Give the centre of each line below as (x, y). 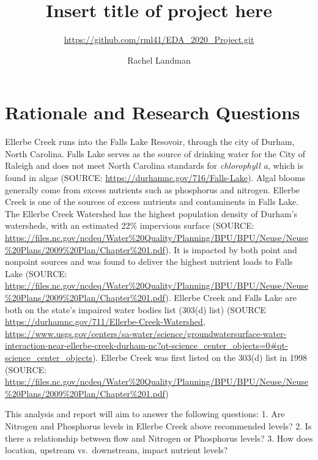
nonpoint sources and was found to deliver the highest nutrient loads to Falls (149, 262)
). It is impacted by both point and (231, 249)
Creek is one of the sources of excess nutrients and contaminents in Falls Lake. (152, 202)
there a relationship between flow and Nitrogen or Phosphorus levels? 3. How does (159, 438)
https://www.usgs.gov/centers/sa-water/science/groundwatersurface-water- (146, 333)
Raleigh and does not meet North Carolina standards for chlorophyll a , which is (154, 165)
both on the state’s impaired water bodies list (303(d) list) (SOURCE (136, 309)
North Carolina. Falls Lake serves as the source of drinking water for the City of (155, 153)
